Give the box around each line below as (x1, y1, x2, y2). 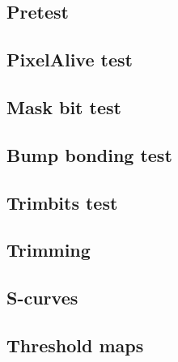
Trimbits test (6, 190, 118, 215)
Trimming (6, 237, 91, 262)
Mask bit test (6, 94, 121, 119)
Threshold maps (6, 332, 144, 357)
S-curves (6, 285, 78, 310)
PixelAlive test (6, 47, 133, 72)
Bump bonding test (6, 142, 172, 167)
